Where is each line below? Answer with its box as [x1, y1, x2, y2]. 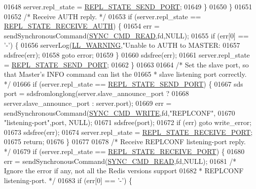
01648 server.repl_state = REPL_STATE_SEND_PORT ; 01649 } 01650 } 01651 [4, 1, 252, 11]
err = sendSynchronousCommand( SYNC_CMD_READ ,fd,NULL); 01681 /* [4, 156, 236, 166]
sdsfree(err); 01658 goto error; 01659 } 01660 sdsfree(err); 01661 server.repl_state [4, 49, 250, 60]
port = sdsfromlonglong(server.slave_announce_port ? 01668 [4, 88, 189, 98]
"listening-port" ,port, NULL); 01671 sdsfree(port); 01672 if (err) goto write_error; [4, 117, 252, 127]
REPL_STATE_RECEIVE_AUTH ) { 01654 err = [4, 21, 160, 31]
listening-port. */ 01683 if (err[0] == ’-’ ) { [4, 175, 133, 185]
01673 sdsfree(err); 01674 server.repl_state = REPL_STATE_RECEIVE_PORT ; [4, 126, 253, 137]
